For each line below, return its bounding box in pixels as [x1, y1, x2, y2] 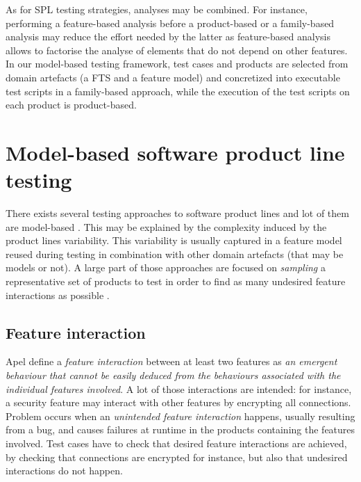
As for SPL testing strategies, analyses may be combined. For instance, [6, 2, 308, 16]
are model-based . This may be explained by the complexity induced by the [6, 219, 327, 234]
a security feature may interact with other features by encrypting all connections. [6, 395, 351, 410]
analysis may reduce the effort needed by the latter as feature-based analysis [6, 29, 331, 44]
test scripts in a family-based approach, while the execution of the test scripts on [6, 83, 350, 98]
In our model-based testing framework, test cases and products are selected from [6, 56, 349, 71]
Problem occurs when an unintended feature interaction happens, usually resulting [6, 408, 355, 423]
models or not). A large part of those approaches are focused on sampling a [6, 260, 326, 275]
